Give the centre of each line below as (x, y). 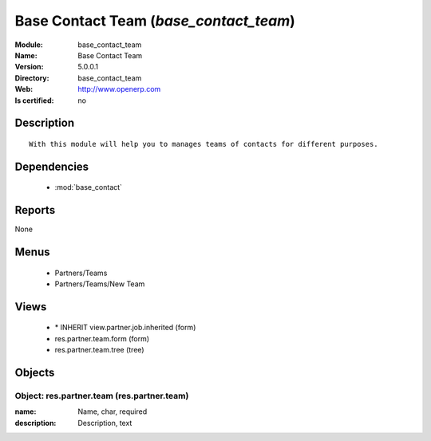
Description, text (105, 423)
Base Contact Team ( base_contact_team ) (155, 21)
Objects (35, 373)
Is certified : (34, 100)
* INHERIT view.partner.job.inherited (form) (125, 328)
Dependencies (52, 166)
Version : (29, 67)
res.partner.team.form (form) (102, 338)
